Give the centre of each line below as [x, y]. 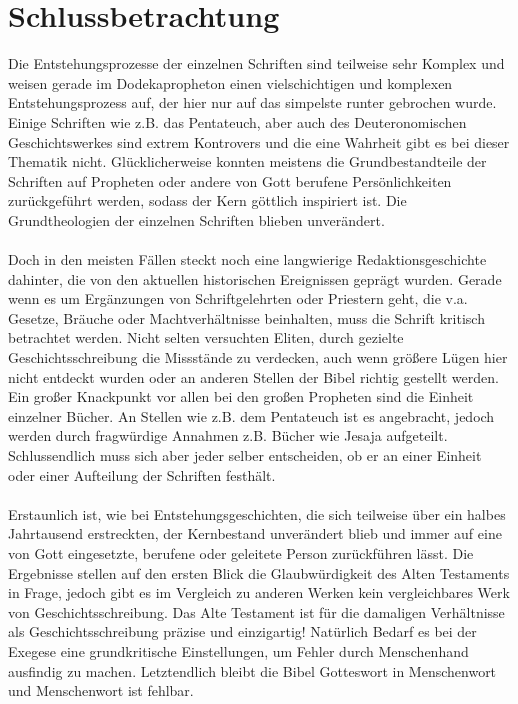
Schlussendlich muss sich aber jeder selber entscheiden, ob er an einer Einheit [245, 455]
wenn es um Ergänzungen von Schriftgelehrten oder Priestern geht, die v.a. [238, 298]
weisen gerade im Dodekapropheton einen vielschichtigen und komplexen [230, 82]
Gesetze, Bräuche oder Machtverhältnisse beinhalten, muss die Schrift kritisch [246, 317]
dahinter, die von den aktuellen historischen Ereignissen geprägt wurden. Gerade [255, 278]
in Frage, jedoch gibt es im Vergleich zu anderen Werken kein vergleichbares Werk [259, 592]
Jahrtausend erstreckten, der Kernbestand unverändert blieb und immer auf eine [255, 533]
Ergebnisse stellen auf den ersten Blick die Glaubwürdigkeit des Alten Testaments [259, 572]
